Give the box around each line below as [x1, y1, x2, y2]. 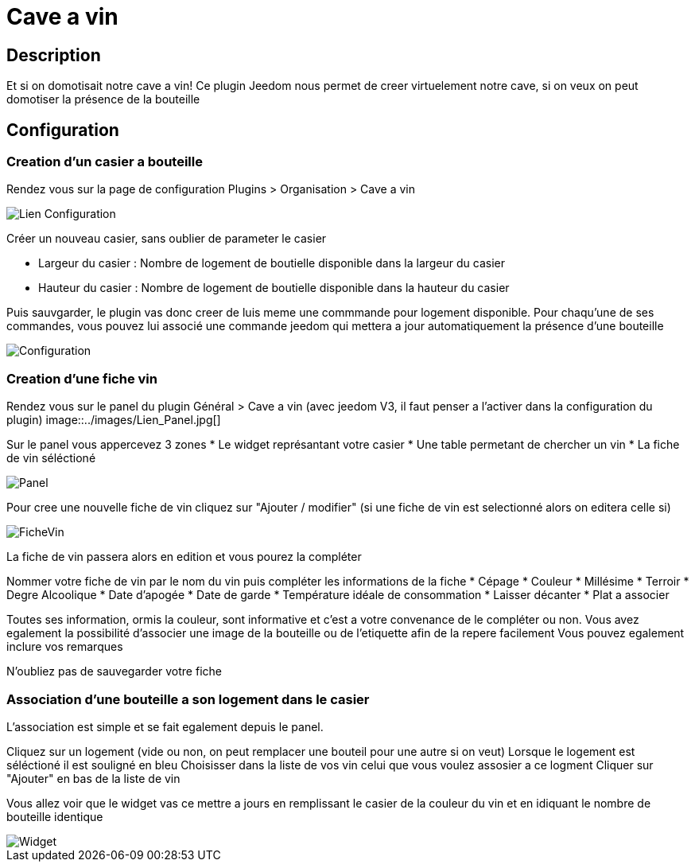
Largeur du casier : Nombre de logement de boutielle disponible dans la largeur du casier [38, 256, 506, 271]
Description [6, 45, 101, 65]
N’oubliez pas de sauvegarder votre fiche [6, 664, 222, 679]
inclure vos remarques [6, 640, 123, 654]
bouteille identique [6, 809, 103, 823]
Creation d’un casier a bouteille [6, 154, 203, 170]
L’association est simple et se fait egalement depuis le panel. [6, 719, 324, 734]
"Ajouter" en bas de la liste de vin [6, 771, 181, 785]
